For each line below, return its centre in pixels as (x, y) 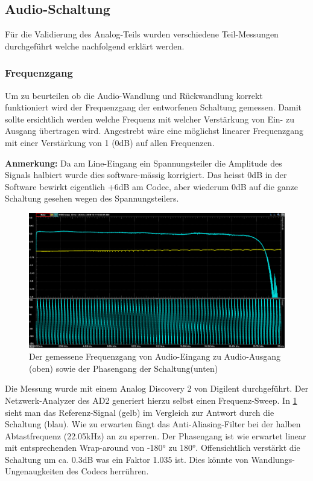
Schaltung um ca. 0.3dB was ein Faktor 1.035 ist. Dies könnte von (127, 459)
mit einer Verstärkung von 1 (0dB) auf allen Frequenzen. (110, 142)
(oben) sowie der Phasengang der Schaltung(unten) (124, 368)
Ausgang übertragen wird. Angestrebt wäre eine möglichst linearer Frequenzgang (154, 131)
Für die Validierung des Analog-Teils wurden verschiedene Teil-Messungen (142, 34)
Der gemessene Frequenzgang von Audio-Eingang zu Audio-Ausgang (155, 356)
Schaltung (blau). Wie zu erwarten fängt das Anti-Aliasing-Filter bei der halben (153, 424)
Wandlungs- (273, 459)
